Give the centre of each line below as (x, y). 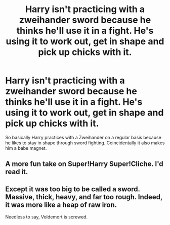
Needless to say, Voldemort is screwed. (46, 217)
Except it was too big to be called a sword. (73, 189)
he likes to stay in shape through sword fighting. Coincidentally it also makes (85, 143)
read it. (17, 172)
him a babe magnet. (26, 148)
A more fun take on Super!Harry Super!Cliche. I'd (84, 164)
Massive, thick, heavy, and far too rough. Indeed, (84, 197)
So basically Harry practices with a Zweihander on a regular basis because (83, 137)
